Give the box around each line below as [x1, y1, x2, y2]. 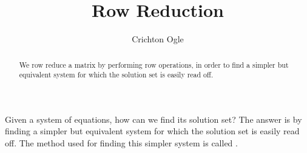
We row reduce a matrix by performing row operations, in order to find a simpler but [19, 59, 289, 70]
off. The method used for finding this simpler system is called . [5, 137, 238, 149]
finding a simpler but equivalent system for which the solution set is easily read [5, 125, 300, 137]
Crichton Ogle [132, 33, 184, 45]
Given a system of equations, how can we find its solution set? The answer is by [5, 112, 302, 125]
